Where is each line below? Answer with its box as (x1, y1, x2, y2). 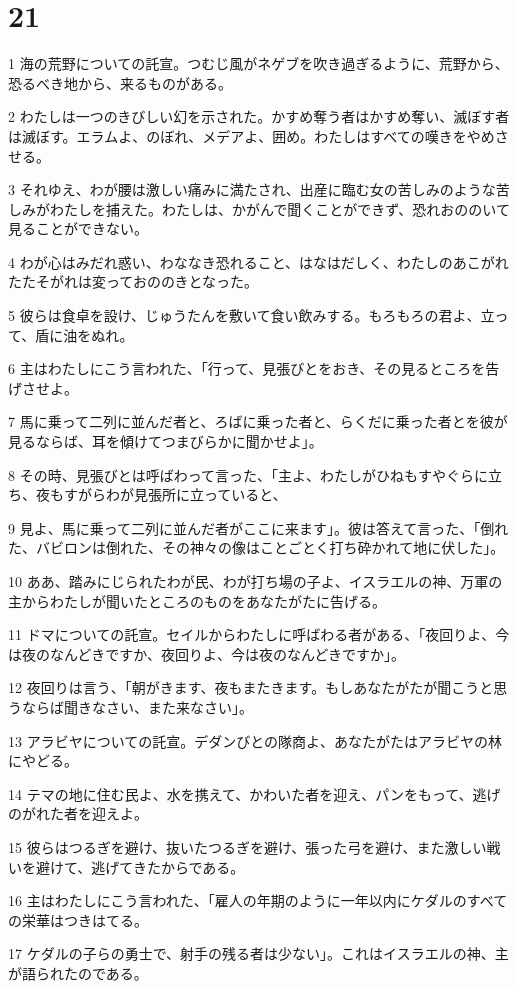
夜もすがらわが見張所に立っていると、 (35, 484, 287, 505)
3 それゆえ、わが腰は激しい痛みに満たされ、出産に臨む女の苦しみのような (8, 179, 496, 200)
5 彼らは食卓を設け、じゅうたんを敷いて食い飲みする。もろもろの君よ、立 (8, 305, 495, 326)
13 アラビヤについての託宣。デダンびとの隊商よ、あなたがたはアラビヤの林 (8, 730, 503, 751)
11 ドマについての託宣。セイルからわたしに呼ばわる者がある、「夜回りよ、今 (8, 624, 510, 645)
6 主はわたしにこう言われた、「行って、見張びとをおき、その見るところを (8, 358, 486, 379)
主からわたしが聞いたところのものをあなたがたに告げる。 (8, 590, 386, 611)
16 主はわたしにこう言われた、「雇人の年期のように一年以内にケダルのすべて (8, 890, 508, 911)
